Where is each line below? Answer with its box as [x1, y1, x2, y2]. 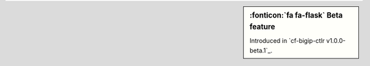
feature [249, 22, 275, 31]
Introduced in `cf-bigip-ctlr [249, 37, 325, 45]
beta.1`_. [249, 46, 273, 54]
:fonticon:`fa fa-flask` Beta [249, 11, 343, 20]
